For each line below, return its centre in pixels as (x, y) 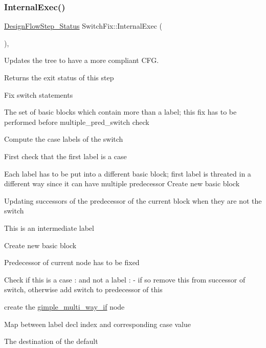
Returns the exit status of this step (59, 77)
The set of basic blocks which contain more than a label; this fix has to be (120, 112)
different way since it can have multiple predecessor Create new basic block (122, 183)
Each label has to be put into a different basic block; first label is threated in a (128, 173)
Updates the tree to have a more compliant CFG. (82, 60)
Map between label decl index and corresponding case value (98, 324)
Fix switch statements (39, 94)
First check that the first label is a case (65, 156)
